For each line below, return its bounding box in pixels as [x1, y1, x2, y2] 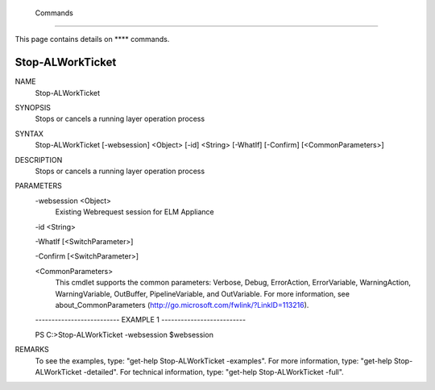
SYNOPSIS [14, 103, 52, 113]
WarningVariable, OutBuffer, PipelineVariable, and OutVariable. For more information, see [55, 288, 350, 298]
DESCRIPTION [14, 155, 63, 164]
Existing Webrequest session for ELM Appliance [55, 207, 215, 217]
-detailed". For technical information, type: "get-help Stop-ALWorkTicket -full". [83, 367, 344, 376]
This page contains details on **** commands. [14, 35, 170, 44]
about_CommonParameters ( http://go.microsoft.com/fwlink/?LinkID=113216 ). [55, 300, 309, 309]
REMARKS [14, 345, 49, 355]
